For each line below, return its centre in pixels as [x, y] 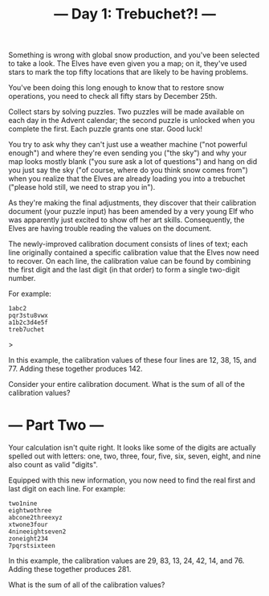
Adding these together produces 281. [70, 569]
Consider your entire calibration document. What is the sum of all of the [126, 384]
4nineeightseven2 [37, 532]
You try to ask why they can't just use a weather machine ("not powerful [128, 145]
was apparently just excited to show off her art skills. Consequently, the [126, 220]
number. [22, 278]
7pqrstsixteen [32, 546]
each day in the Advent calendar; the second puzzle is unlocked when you [132, 121]
